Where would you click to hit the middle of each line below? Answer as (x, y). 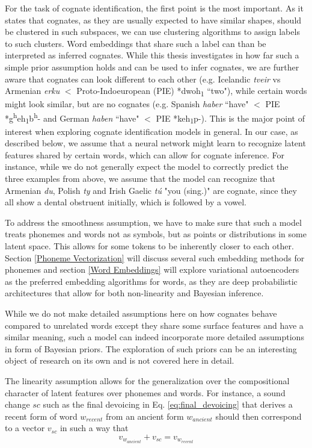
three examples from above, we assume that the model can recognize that (140, 179)
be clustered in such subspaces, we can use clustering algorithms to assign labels (152, 32)
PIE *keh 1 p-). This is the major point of (230, 119)
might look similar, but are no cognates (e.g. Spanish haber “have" (127, 104)
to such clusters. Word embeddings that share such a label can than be (136, 43)
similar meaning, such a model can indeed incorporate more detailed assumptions (154, 337)
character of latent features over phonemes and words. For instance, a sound (145, 392)
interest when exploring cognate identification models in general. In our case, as (151, 131)
